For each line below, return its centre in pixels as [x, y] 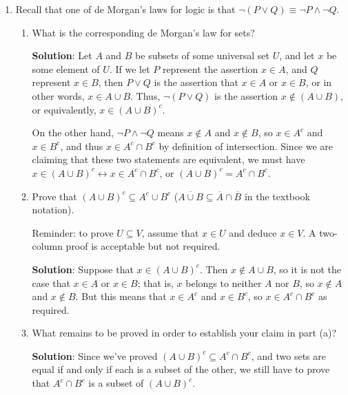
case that [51, 282]
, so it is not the [307, 269]
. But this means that [121, 296]
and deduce [253, 232]
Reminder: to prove [73, 232]
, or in [319, 82]
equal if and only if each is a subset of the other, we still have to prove [181, 369]
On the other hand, [73, 132]
